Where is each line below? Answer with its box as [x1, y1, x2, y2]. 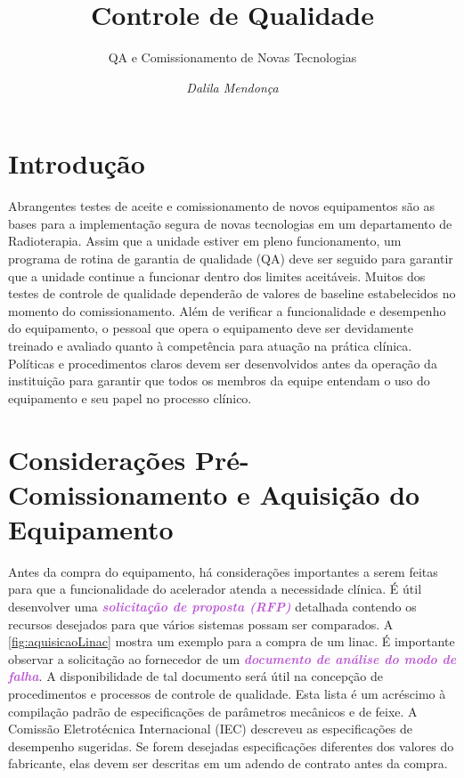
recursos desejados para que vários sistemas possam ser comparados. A [8, 614, 394, 633]
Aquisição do [259, 475, 420, 512]
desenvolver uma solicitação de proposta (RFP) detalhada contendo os [8, 597, 417, 616]
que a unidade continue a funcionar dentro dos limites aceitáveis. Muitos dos [8, 266, 426, 285]
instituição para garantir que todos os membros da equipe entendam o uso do [8, 371, 430, 390]
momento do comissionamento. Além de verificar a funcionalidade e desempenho [8, 301, 446, 320]
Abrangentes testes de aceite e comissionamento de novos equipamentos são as [8, 197, 435, 215]
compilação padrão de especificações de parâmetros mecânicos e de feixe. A [8, 701, 418, 720]
